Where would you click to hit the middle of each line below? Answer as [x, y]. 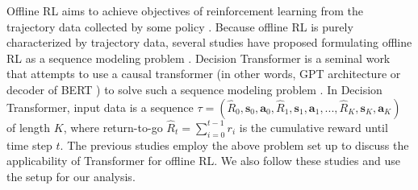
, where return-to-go [113, 127]
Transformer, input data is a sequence [100, 107]
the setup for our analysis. [71, 176]
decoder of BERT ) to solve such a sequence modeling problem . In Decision [194, 89]
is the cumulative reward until [313, 127]
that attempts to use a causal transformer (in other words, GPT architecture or [204, 74]
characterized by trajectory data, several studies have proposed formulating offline [209, 42]
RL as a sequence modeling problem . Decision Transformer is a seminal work [199, 58]
